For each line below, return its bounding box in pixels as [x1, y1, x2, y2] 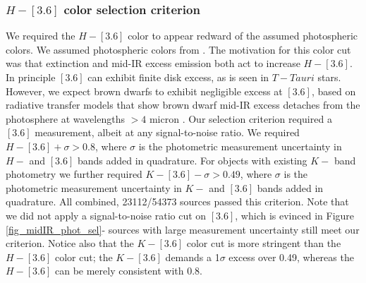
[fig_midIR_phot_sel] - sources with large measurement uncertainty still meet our [6, 222, 360, 236]
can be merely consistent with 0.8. [54, 263, 202, 278]
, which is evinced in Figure [235, 207, 355, 222]
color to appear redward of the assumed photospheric [128, 28, 358, 43]
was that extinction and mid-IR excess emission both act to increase [6, 56, 300, 71]
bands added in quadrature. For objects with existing [77, 152, 307, 167]
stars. [317, 70, 341, 84]
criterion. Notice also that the [6, 236, 134, 251]
